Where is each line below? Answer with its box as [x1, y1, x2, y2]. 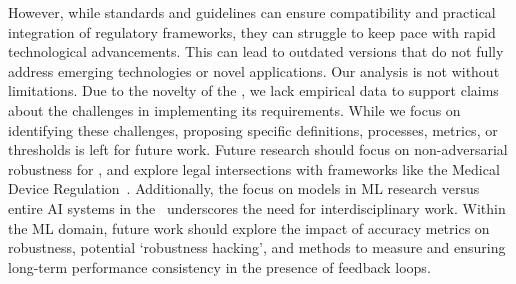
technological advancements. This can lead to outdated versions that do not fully [8, 41, 504, 62]
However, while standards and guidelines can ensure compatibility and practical [8, 2, 496, 22]
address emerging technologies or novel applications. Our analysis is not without [8, 60, 500, 81]
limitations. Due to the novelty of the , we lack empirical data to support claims [8, 80, 499, 101]
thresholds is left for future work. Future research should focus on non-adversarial [8, 139, 508, 160]
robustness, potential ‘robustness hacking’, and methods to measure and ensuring [8, 237, 506, 258]
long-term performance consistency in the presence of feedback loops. [8, 256, 431, 277]
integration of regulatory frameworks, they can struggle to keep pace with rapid [8, 21, 496, 42]
